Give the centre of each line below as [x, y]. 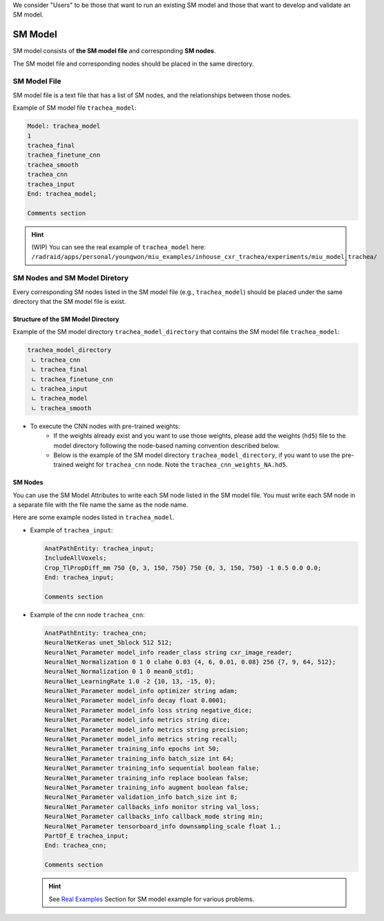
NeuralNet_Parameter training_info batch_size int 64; [139, 758]
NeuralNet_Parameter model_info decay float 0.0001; [136, 700]
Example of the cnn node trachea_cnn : [87, 614]
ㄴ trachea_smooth [61, 408]
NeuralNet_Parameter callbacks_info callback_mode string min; [154, 817]
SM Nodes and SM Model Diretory [71, 278]
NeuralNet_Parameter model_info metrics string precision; [146, 729]
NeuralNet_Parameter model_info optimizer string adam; [141, 691]
